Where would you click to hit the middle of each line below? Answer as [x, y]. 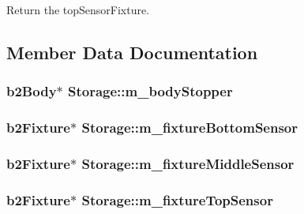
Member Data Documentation [132, 52]
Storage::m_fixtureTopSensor [177, 199]
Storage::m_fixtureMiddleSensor [188, 163]
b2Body [32, 91]
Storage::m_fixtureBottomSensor [190, 128]
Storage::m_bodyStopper [150, 91]
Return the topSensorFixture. [78, 9]
